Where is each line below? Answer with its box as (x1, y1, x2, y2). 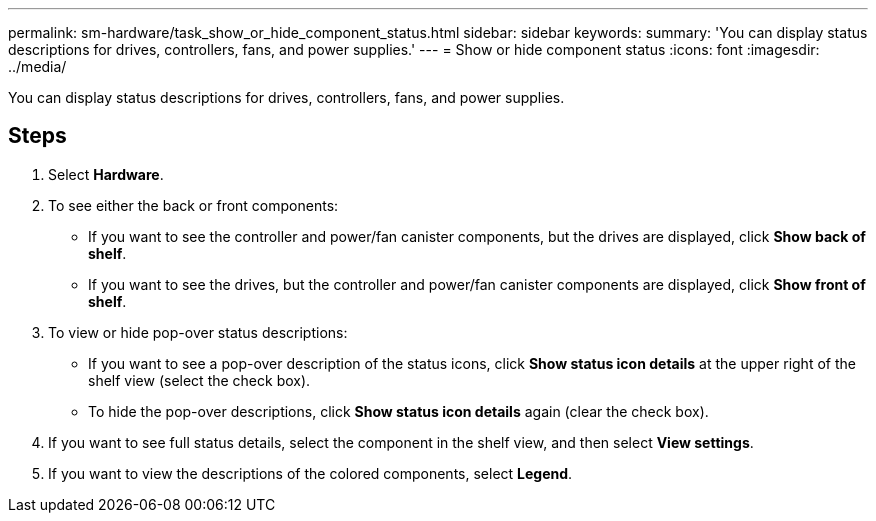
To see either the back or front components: (48, 196, 339, 214)
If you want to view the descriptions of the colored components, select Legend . (48, 464, 573, 482)
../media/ (8, 58, 67, 75)
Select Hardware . (48, 165, 164, 183)
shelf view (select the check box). (88, 371, 311, 389)
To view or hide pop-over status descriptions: (48, 323, 348, 341)
